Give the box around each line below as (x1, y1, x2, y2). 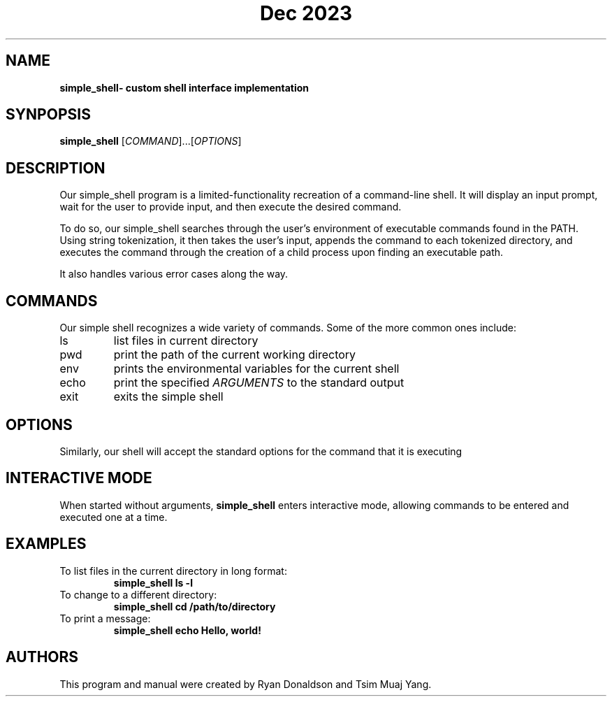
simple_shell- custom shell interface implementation (59, 81, 309, 94)
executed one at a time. (59, 510, 168, 523)
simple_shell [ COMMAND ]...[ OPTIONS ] (59, 135, 242, 148)
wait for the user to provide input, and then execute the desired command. (59, 201, 402, 213)
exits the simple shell (113, 389, 224, 404)
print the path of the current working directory (113, 348, 356, 362)
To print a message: (59, 612, 151, 624)
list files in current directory (113, 334, 258, 348)
